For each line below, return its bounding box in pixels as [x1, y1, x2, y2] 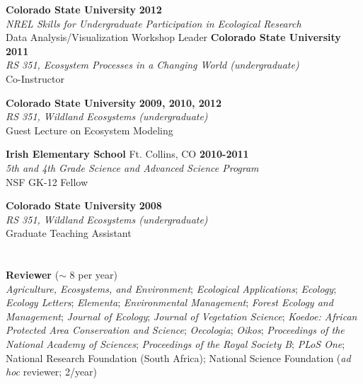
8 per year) [69, 267, 117, 282]
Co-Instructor [6, 71, 64, 86]
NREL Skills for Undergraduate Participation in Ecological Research [6, 16, 301, 30]
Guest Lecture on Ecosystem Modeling [6, 122, 173, 137]
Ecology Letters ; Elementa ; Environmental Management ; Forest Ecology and [6, 295, 333, 310]
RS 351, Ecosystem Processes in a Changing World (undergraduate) [6, 57, 299, 72]
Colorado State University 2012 [6, 2, 162, 16]
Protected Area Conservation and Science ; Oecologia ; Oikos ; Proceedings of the [6, 322, 345, 337]
